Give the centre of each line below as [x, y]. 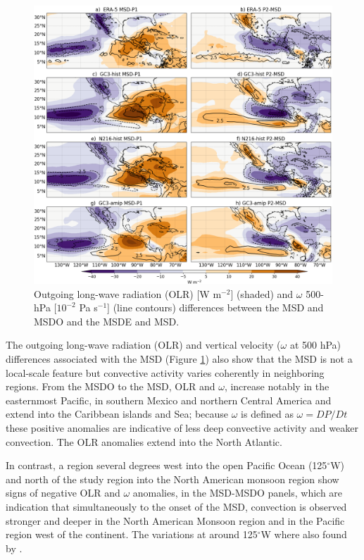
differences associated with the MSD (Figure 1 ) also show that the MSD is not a [179, 358]
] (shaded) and [262, 293]
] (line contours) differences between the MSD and [215, 307]
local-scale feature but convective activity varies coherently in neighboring [165, 372]
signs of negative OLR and [63, 493]
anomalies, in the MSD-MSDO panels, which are [238, 493]
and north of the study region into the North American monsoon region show [172, 479]
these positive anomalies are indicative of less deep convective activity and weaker [182, 427]
